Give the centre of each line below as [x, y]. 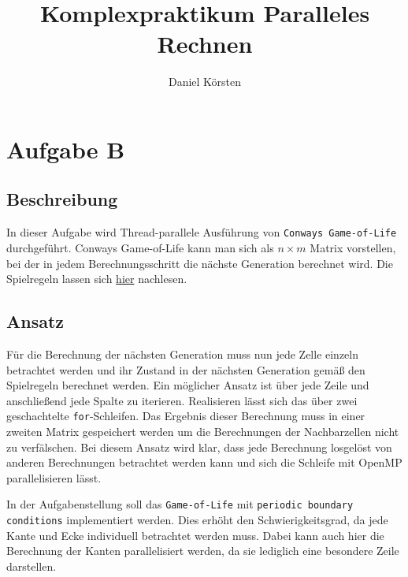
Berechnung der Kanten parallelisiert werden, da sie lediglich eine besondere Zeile [203, 551]
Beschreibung [62, 199]
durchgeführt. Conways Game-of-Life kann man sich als [140, 247]
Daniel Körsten [205, 82]
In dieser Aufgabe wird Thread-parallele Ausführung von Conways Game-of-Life [202, 232]
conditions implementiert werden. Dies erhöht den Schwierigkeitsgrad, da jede [197, 519]
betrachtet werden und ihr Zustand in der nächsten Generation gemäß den [186, 369]
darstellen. [32, 566]
